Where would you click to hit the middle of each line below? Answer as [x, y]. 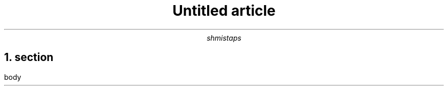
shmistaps [224, 38]
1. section [29, 57]
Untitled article [224, 11]
